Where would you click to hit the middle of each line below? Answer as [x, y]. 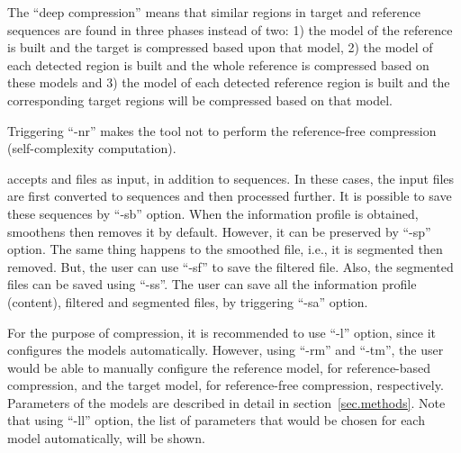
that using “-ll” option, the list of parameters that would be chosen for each [216, 420]
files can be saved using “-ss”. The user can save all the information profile [212, 284]
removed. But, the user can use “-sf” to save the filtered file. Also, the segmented [230, 266]
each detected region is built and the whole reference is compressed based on [218, 64]
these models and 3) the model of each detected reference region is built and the [229, 82]
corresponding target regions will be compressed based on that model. [200, 100]
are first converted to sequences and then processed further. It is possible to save [230, 196]
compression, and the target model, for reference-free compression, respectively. [226, 385]
